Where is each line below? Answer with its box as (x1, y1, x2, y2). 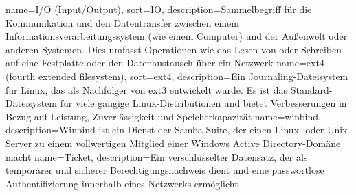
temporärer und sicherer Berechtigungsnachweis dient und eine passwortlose (5, 163, 324, 177)
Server (5, 135, 32, 150)
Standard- (290, 82, 333, 96)
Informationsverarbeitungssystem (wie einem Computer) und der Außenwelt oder (5, 29, 348, 43)
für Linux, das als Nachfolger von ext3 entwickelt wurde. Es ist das (5, 82, 287, 96)
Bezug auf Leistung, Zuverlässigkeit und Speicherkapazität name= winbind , (5, 109, 321, 123)
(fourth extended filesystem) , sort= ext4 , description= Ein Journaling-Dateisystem (5, 68, 348, 83)
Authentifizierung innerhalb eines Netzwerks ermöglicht (5, 176, 238, 190)
